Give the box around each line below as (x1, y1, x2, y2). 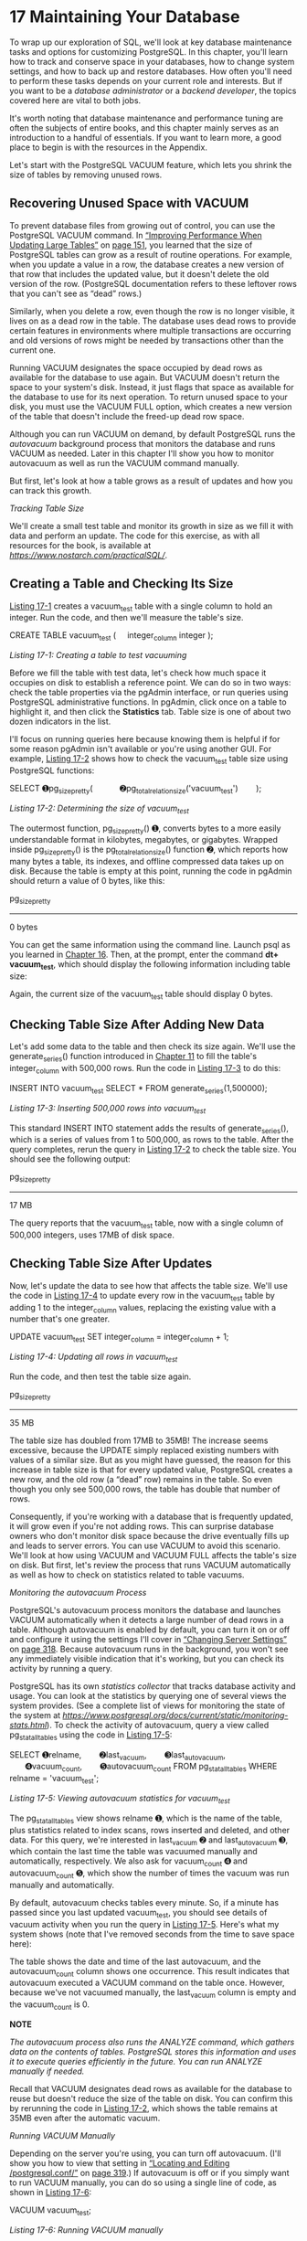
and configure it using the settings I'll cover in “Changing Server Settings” (9, 1633, 288, 1644)
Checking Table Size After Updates (9, 1256, 213, 1271)
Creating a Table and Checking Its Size (9, 576, 234, 591)
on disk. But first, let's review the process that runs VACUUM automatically (9, 1559, 291, 1570)
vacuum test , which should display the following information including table (9, 958, 291, 972)
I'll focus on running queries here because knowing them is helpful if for (9, 734, 281, 745)
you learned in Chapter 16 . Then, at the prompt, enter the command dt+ (9, 949, 280, 960)
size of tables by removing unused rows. (9, 169, 163, 180)
